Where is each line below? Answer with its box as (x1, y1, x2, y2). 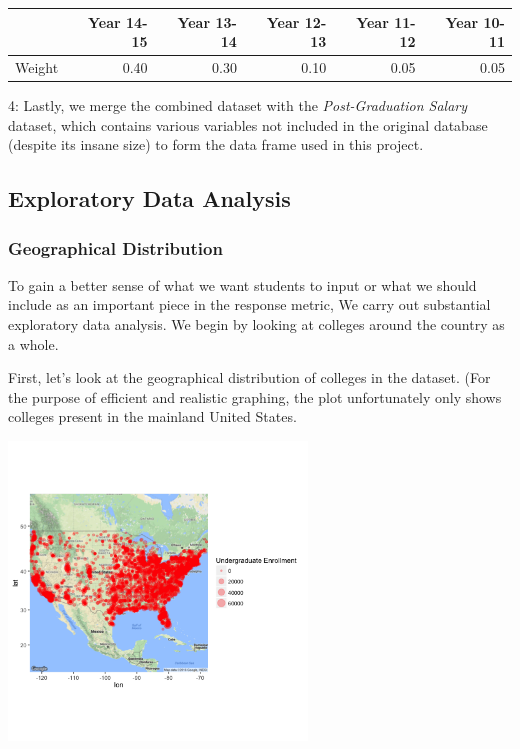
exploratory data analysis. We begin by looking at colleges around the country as (8, 314, 505, 334)
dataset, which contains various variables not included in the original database (8, 114, 488, 135)
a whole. (8, 333, 59, 354)
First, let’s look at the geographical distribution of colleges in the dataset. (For (8, 367, 491, 388)
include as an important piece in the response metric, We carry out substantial (8, 294, 491, 315)
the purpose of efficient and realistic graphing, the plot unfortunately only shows (8, 386, 502, 407)
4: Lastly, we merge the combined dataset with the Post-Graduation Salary (8, 95, 468, 116)
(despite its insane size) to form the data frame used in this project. (8, 134, 424, 155)
